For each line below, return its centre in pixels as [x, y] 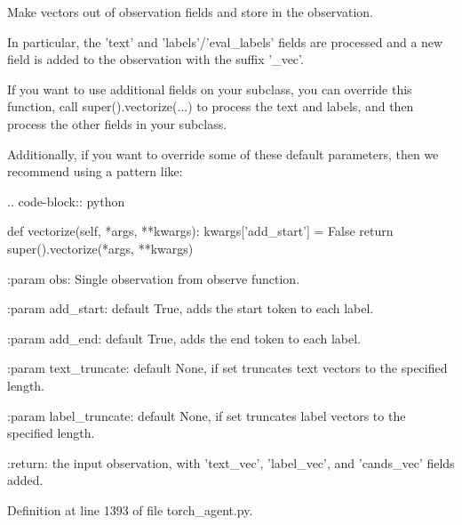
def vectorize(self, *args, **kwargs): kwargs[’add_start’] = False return [200, 231]
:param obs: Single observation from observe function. [154, 278]
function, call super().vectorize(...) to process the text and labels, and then [211, 106]
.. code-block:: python [66, 201]
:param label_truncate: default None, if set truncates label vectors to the [207, 415]
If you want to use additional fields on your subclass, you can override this [210, 89]
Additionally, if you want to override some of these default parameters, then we [223, 153]
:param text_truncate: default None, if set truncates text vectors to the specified [227, 368]
